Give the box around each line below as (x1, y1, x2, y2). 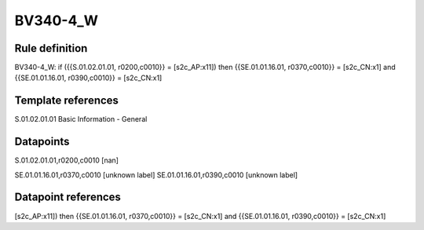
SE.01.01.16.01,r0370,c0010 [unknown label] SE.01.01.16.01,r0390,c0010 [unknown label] (14, 170, 298, 180)
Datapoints (14, 135, 70, 148)
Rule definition (14, 42, 88, 55)
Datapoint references (14, 191, 122, 204)
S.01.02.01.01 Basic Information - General (14, 115, 148, 124)
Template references (14, 94, 119, 108)
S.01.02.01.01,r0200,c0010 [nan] (14, 155, 119, 165)
